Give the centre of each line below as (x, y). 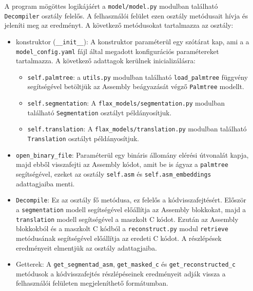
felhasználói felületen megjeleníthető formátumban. (92, 283)
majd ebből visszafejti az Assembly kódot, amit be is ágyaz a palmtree (122, 164)
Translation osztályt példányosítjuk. (83, 138)
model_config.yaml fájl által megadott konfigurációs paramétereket (117, 51)
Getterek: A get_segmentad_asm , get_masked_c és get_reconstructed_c (126, 264)
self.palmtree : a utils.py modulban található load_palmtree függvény (138, 77)
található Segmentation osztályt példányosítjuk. (99, 112)
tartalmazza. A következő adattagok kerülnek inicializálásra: (106, 61)
